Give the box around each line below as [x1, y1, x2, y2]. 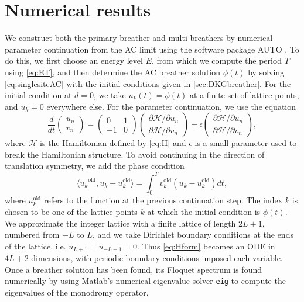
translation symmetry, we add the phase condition [5, 159, 185, 172]
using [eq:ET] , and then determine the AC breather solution [5, 65, 221, 78]
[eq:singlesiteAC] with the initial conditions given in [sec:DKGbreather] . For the [5, 77, 291, 89]
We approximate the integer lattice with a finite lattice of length [5, 217, 236, 229]
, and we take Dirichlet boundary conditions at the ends [92, 228, 293, 241]
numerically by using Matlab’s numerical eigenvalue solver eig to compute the [5, 275, 286, 287]
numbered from [5, 228, 60, 241]
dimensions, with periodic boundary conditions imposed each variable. [31, 252, 283, 264]
